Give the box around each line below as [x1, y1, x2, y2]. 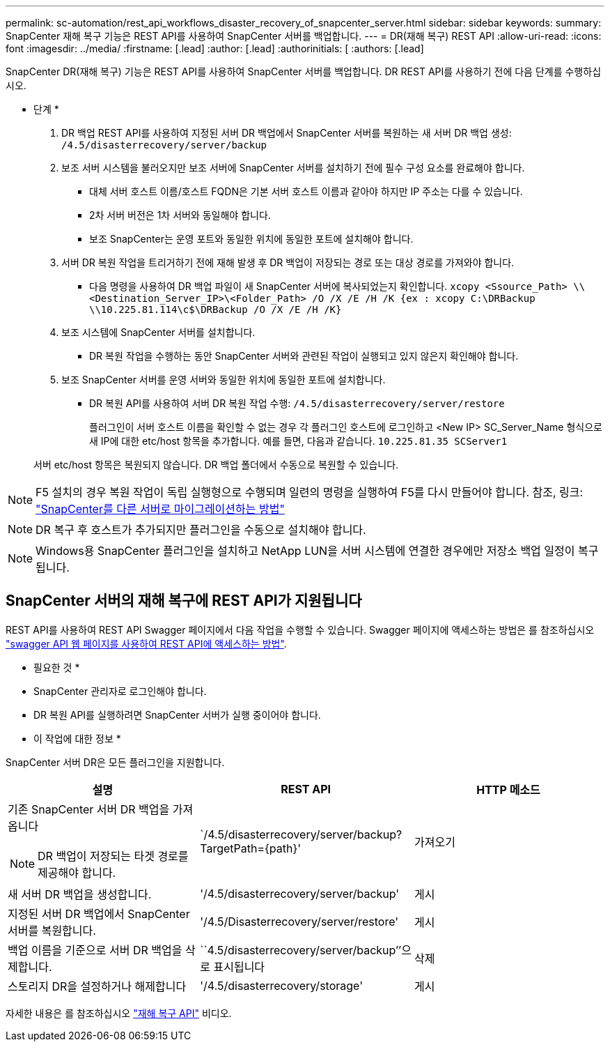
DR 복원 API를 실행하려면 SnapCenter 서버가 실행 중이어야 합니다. [33, 708, 321, 721]
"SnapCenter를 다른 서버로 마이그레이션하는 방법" [36, 502, 285, 516]
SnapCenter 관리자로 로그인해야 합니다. [33, 685, 207, 697]
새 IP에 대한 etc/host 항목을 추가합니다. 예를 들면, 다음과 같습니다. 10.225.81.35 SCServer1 [89, 435, 508, 447]
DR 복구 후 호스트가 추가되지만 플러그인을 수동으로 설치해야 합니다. [36, 523, 366, 537]
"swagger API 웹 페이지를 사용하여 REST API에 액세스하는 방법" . [6, 637, 287, 650]
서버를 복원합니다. [8, 923, 96, 938]
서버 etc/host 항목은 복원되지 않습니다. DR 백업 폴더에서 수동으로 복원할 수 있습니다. [33, 459, 399, 471]
